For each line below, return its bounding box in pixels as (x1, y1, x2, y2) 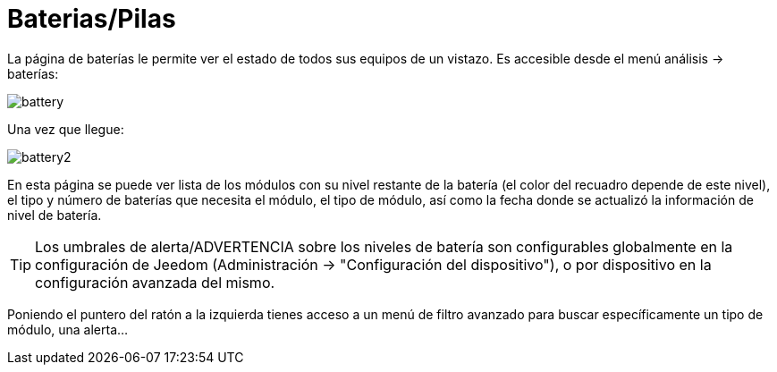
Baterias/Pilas (7, 4, 176, 34)
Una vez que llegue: (7, 121, 124, 137)
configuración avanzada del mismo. (35, 273, 275, 292)
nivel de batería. (7, 207, 102, 223)
